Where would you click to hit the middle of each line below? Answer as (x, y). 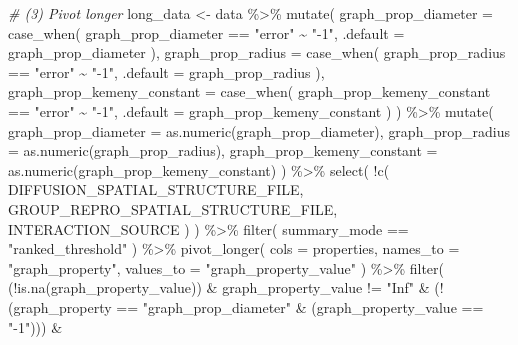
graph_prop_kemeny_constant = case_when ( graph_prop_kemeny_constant (249, 91)
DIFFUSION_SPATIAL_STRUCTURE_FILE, (156, 189)
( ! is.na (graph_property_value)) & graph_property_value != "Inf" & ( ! (226, 287)
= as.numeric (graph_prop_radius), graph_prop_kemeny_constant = (223, 150)
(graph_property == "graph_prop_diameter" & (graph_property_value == (246, 306)
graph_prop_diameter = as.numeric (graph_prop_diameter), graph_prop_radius (259, 130)
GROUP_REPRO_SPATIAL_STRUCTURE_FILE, (173, 208)
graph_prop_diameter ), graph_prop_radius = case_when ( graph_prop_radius (257, 52)
